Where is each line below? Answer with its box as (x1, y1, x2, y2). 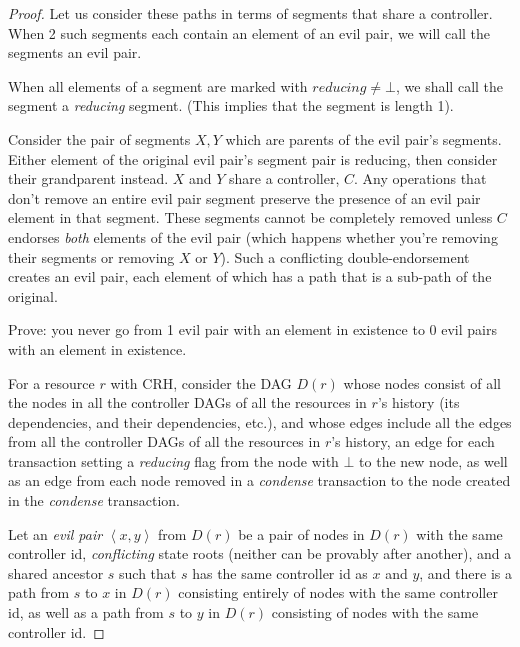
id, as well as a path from (8, 602, 164, 623)
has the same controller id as (192, 562, 368, 583)
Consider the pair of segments (8, 128, 191, 149)
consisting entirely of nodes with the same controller (178, 582, 498, 603)
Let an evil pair (8, 523, 103, 544)
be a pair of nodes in (238, 523, 365, 544)
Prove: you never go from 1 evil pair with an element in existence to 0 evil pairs (8, 319, 497, 340)
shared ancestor (8, 562, 104, 583)
